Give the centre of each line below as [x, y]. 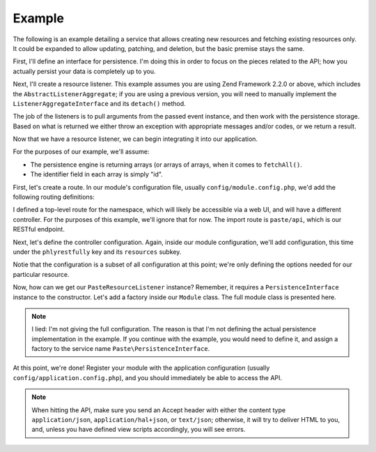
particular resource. [41, 274]
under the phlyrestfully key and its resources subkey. [97, 252]
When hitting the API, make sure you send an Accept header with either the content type [158, 410]
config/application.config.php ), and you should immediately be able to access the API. [147, 377]
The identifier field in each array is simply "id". [96, 174]
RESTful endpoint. [39, 229]
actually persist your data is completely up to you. [84, 71]
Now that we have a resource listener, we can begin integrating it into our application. [135, 139]
